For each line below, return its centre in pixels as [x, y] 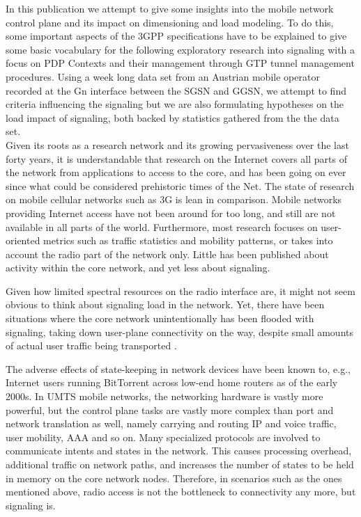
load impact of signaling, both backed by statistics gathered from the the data [172, 117]
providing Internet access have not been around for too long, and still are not [171, 213]
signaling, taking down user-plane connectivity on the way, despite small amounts [179, 332]
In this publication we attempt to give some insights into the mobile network [170, 8]
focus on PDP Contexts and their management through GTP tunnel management [180, 63]
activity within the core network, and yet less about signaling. [138, 268]
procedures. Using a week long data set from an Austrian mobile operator [163, 76]
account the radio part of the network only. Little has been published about [167, 254]
